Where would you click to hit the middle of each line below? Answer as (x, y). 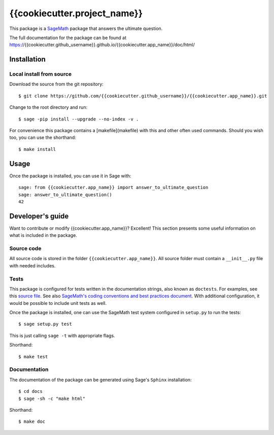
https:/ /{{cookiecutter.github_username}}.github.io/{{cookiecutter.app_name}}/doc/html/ (102, 45)
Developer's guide (39, 216)
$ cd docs (30, 392)
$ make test (33, 356)
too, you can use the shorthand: (43, 138)
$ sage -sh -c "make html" (52, 398)
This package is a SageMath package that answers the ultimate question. (86, 28)
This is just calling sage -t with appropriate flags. (62, 335)
